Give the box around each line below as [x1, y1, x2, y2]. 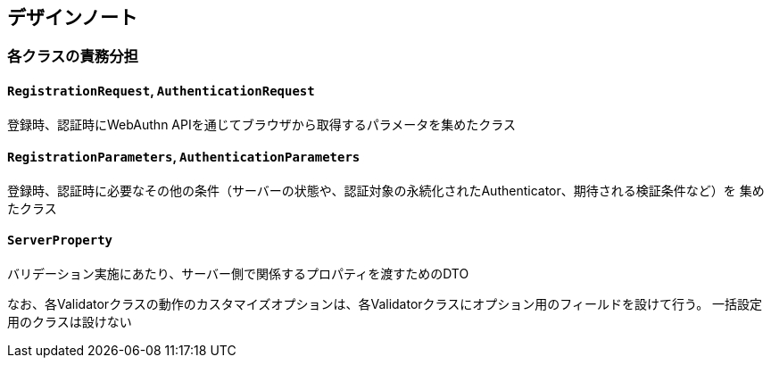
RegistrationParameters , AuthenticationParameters [7, 149, 361, 165]
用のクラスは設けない [7, 314, 132, 330]
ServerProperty [7, 233, 113, 248]
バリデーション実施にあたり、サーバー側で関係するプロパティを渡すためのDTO [7, 266, 469, 282]
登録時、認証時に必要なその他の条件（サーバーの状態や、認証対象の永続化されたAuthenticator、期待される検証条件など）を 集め [7, 182, 765, 198]
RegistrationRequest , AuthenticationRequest [7, 83, 315, 99]
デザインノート [7, 6, 137, 29]
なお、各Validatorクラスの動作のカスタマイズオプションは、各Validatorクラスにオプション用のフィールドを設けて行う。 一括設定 [7, 296, 763, 312]
